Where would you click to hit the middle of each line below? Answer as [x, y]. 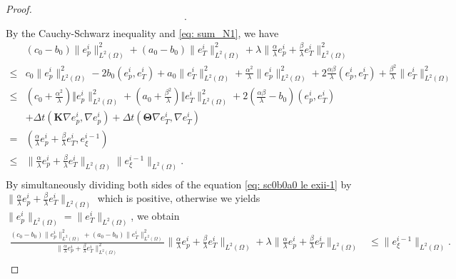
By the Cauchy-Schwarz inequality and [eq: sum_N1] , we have [142, 32]
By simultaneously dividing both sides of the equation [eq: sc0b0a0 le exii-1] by [179, 184]
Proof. [19, 9]
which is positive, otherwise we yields [179, 198]
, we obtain [155, 216]
